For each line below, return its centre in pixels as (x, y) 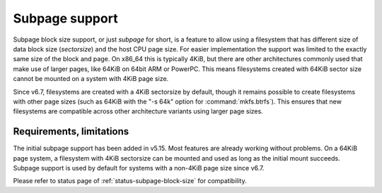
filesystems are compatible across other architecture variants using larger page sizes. (138, 111)
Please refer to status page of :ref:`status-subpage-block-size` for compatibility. (130, 181)
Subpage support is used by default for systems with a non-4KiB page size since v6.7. (139, 168)
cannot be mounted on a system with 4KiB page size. (91, 79)
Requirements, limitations (71, 131)
